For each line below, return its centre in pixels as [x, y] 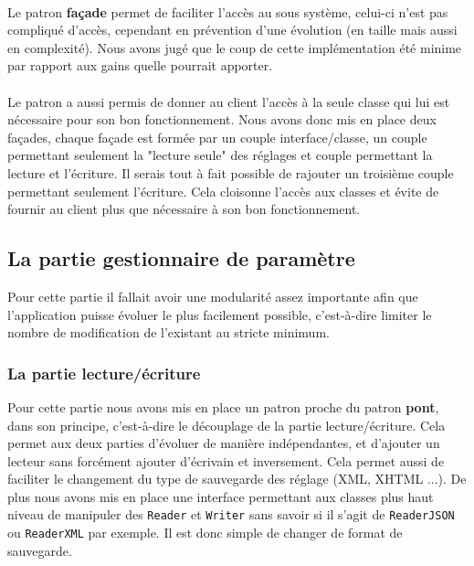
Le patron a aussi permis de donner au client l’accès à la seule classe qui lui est [229, 101]
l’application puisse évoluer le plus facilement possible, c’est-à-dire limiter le [220, 314]
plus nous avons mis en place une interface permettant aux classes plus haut [221, 496]
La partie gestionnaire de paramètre [181, 258]
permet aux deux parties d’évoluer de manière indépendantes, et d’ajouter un [224, 443]
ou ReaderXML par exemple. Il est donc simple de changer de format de [205, 533]
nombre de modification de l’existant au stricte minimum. [169, 332]
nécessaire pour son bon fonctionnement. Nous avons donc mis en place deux [222, 119]
